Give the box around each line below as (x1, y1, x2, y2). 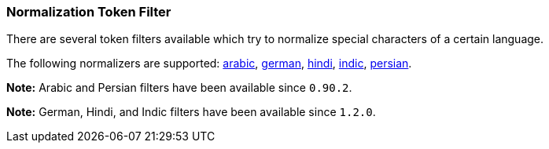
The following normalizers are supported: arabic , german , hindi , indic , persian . (6, 56, 412, 71)
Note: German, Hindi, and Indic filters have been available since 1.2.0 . (6, 105, 376, 119)
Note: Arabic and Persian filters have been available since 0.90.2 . (6, 81, 352, 95)
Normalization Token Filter (6, 4, 171, 20)
